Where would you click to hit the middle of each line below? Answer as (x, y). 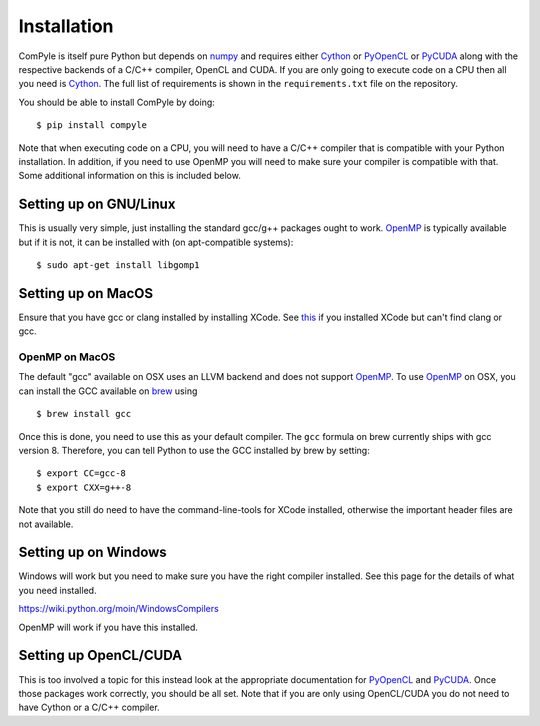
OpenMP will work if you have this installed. (108, 627)
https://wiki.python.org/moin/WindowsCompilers (118, 609)
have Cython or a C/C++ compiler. (89, 707)
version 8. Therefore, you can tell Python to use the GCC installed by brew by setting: (194, 450)
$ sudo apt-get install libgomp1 (118, 264)
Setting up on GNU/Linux (97, 204)
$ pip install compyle (92, 125)
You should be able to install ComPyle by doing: (116, 102)
